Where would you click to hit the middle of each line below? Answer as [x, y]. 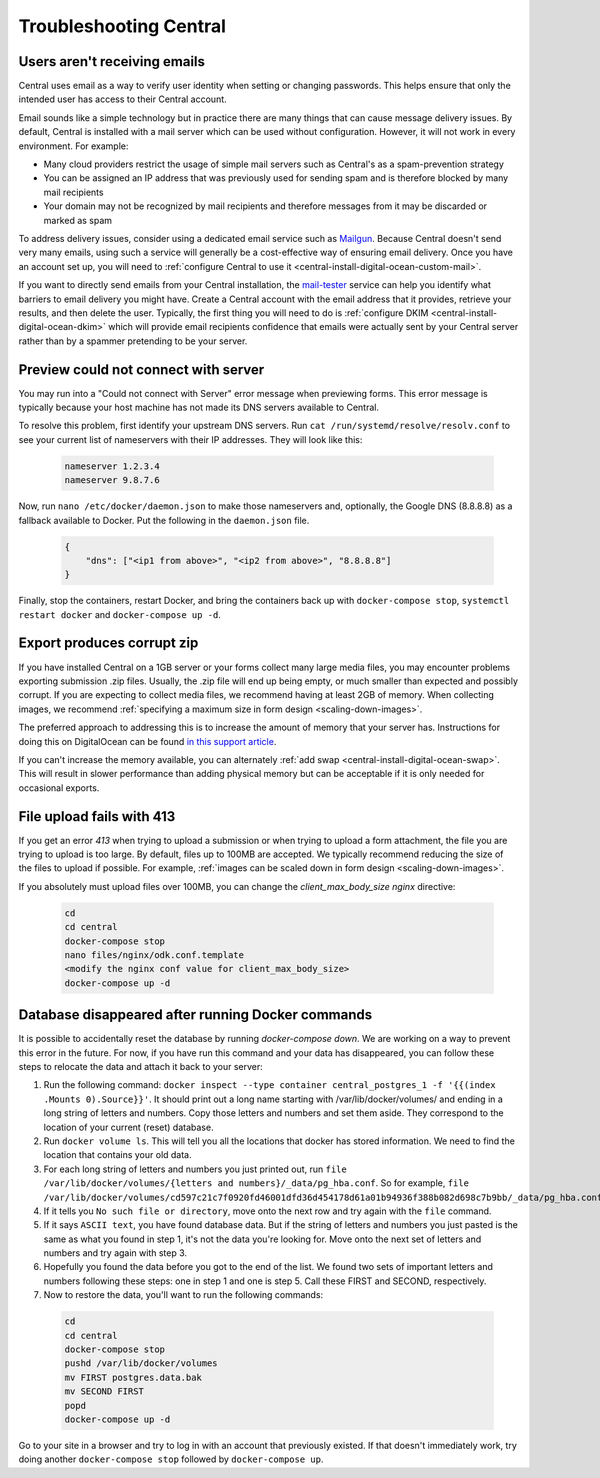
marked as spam [78, 220]
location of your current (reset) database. [128, 1127]
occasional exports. [59, 787]
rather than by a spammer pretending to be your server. [133, 341]
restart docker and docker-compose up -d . [120, 614]
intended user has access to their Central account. [122, 99]
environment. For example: [73, 146]
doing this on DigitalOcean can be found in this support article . [147, 741]
